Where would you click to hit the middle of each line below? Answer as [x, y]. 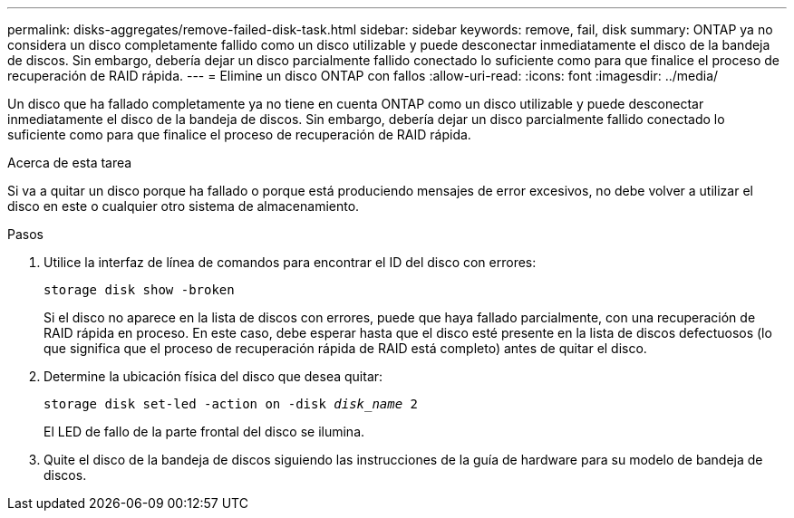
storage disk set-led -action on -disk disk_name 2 [231, 404]
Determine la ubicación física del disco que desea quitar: [213, 376]
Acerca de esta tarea [70, 163]
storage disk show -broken [139, 290]
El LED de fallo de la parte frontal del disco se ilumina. [204, 432]
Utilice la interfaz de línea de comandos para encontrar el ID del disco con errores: [290, 262]
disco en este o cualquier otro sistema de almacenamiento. [184, 206]
